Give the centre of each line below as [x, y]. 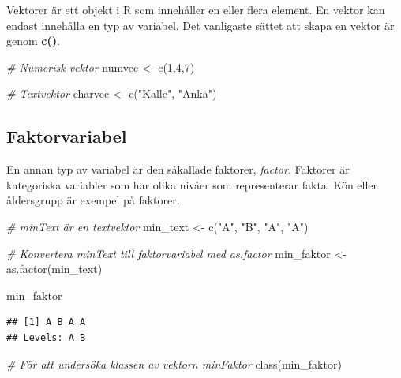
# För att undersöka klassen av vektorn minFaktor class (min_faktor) [174, 363]
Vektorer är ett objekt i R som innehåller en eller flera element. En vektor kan [196, 9]
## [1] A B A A [46, 322]
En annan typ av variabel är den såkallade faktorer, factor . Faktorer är [178, 169]
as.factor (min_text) [54, 269]
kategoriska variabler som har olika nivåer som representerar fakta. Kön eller [192, 184]
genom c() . [33, 41]
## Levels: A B [46, 337]
